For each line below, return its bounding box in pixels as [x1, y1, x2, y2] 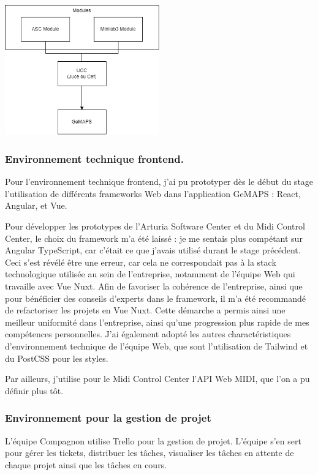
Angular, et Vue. [5, 199, 67, 212]
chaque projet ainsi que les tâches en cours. [5, 458, 167, 471]
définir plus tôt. [5, 384, 64, 397]
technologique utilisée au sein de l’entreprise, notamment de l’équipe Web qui [5, 267, 295, 280]
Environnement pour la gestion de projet [5, 410, 211, 425]
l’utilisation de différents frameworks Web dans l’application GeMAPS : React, [5, 187, 301, 200]
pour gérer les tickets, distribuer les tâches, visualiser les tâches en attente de [5, 446, 294, 459]
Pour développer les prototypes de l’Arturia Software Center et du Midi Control [5, 220, 305, 232]
